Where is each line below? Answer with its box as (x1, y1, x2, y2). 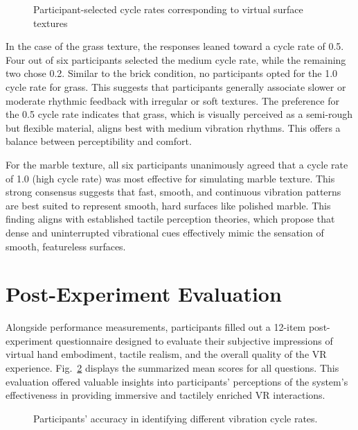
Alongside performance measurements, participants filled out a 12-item (6, 320, 306, 334)
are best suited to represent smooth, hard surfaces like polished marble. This (6, 198, 331, 212)
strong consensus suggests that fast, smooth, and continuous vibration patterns (6, 184, 341, 199)
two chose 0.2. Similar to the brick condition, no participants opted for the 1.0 (6, 66, 338, 80)
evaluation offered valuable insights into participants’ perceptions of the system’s (6, 374, 348, 388)
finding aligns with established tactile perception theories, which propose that (6, 212, 335, 226)
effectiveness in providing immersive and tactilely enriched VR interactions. (6, 388, 325, 402)
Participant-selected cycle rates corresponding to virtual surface (33, 2, 303, 16)
